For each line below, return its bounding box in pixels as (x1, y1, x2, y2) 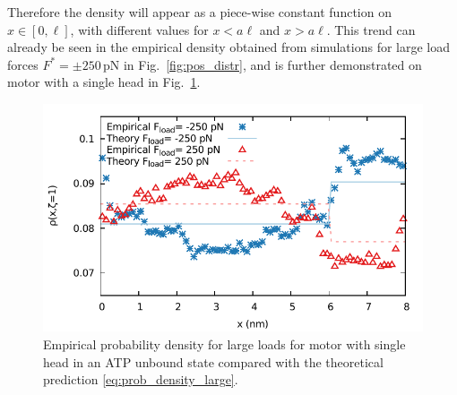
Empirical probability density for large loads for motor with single (43, 334, 406, 353)
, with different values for (70, 20, 209, 39)
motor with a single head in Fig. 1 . (7, 73, 201, 91)
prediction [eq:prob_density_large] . (43, 370, 238, 389)
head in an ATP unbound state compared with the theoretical (43, 352, 384, 371)
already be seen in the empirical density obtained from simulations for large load (7, 38, 451, 56)
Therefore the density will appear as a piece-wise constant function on (7, 3, 392, 21)
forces (7, 55, 39, 73)
